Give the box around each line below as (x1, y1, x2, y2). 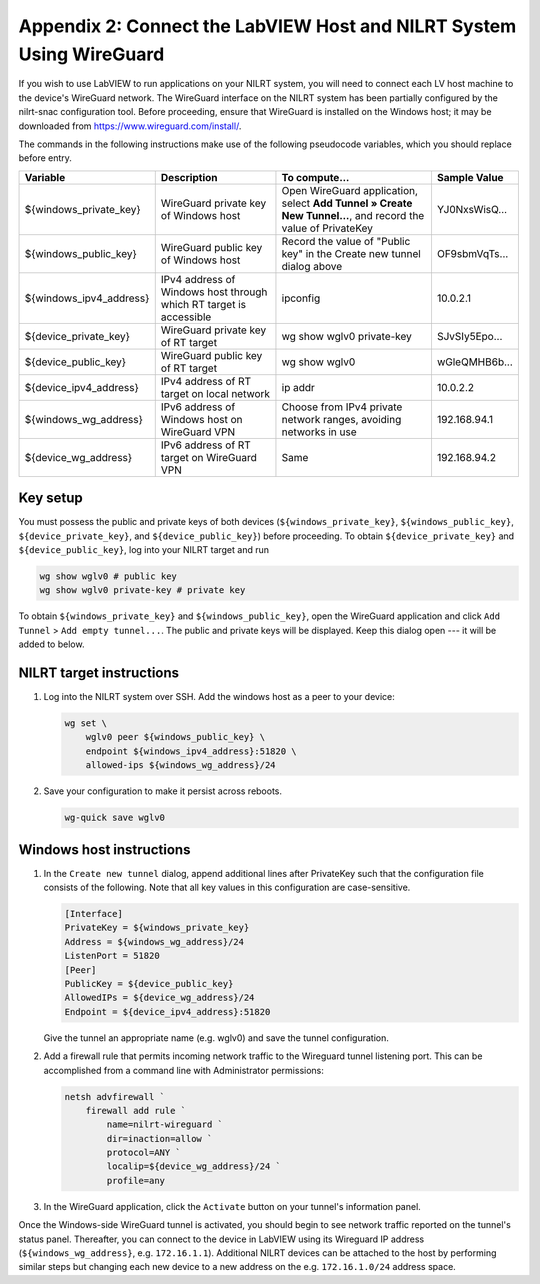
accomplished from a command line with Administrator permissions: (43, 1064, 325, 1076)
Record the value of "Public (281, 234, 411, 248)
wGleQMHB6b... (436, 355, 514, 369)
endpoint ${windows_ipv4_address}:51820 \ (85, 745, 297, 757)
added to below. (18, 638, 85, 650)
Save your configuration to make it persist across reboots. (43, 785, 283, 797)
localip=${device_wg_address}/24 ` (106, 1161, 282, 1172)
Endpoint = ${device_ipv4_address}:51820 (64, 1006, 271, 1017)
